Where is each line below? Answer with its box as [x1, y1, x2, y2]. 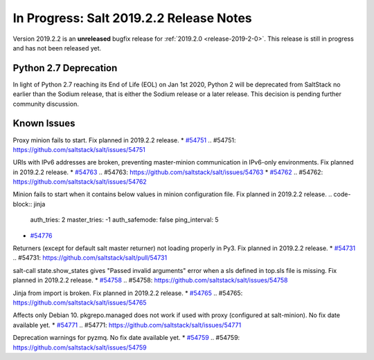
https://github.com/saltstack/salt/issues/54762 [12, 178, 147, 186]
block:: [12, 200, 33, 208]
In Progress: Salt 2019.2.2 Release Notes [12, 10, 252, 26]
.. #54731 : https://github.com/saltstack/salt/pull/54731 [12, 254, 168, 262]
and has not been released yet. [12, 44, 102, 52]
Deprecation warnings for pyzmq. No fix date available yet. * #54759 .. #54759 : [12, 334, 240, 342]
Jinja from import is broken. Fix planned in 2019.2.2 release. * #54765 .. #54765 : [12, 289, 243, 297]
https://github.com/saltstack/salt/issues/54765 [12, 299, 147, 307]
